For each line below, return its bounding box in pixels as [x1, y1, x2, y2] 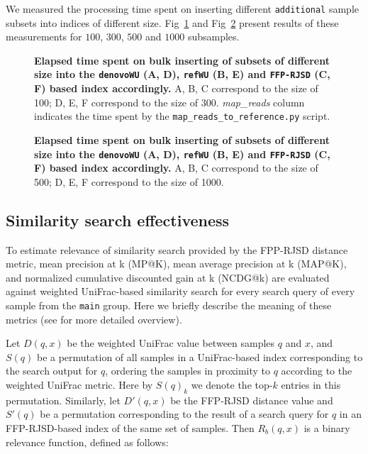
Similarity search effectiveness [6, 209, 230, 231]
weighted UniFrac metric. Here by [6, 377, 153, 392]
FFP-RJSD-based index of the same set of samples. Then [6, 420, 255, 435]
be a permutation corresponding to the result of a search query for [40, 406, 329, 421]
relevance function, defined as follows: [6, 434, 169, 449]
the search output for [6, 363, 98, 378]
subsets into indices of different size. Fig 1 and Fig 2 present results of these [6, 15, 339, 30]
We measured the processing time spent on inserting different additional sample [6, 1, 359, 16]
